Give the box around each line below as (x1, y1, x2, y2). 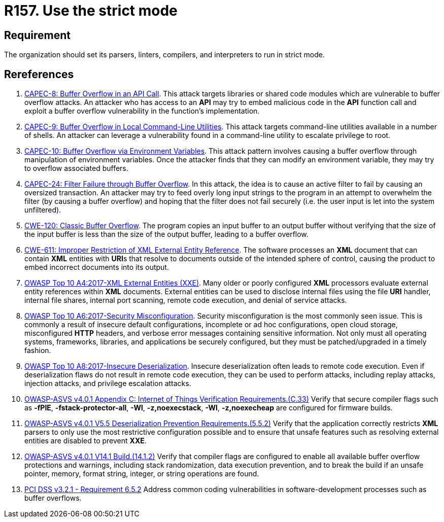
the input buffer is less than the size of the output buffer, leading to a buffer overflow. (24, 230, 309, 239)
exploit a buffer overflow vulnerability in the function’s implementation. (24, 107, 260, 116)
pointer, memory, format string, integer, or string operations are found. (24, 469, 259, 478)
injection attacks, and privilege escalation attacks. (24, 379, 191, 388)
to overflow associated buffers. (24, 164, 128, 173)
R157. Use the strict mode (4, 2, 178, 19)
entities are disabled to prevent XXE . (24, 436, 147, 445)
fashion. (24, 346, 51, 355)
